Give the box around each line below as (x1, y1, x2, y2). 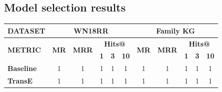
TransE (7, 75, 33, 86)
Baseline (7, 63, 37, 73)
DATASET (7, 25, 45, 35)
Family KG (156, 25, 195, 35)
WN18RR (73, 25, 108, 35)
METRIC (7, 44, 41, 54)
